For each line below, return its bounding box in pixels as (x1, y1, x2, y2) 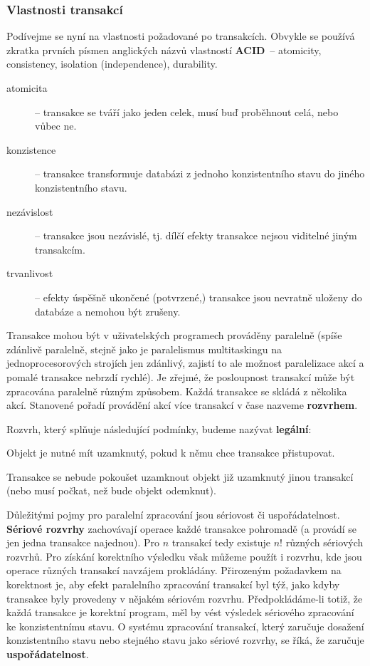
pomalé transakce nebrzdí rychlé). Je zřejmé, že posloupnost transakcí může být (6, 369, 355, 384)
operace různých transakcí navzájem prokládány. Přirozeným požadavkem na (6, 563, 342, 578)
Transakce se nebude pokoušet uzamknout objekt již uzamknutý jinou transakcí (6, 469, 354, 484)
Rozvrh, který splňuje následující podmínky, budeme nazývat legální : (6, 421, 312, 436)
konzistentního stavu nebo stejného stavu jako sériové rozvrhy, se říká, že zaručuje (6, 633, 364, 647)
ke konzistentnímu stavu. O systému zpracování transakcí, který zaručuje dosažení (6, 618, 364, 633)
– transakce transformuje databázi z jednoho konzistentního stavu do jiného (35, 166, 365, 181)
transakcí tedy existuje (171, 535, 271, 550)
